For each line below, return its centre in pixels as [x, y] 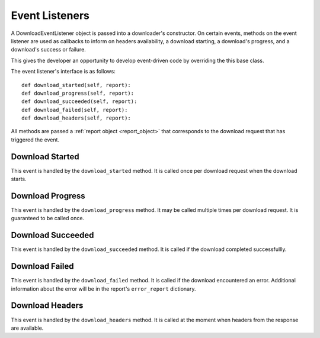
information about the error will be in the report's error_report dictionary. [103, 289]
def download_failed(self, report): [75, 110]
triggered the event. [35, 140]
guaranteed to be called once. [48, 218]
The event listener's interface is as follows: [63, 72]
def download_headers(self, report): [76, 118]
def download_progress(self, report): [78, 93]
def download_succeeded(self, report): [79, 102]
